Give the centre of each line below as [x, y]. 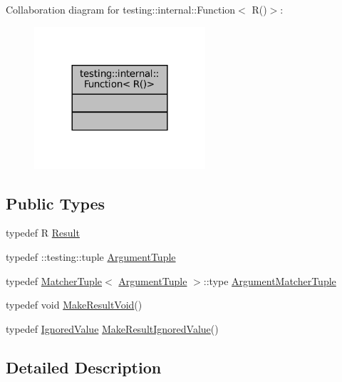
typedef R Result [43, 233]
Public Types [56, 203]
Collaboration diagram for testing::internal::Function [121, 9]
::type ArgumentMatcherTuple [270, 280]
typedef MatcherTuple [54, 280]
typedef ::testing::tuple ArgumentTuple [91, 257]
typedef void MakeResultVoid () [74, 305]
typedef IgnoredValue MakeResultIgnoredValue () [112, 328]
